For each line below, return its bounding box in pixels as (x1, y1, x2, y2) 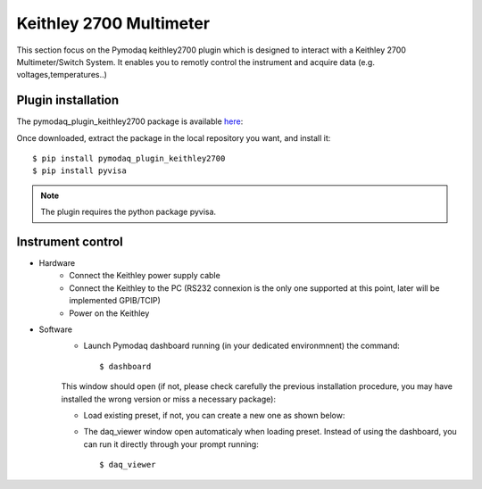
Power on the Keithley (69, 308, 150, 319)
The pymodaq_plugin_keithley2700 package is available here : (16, 116, 244, 127)
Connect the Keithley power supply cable (69, 270, 220, 281)
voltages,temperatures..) (16, 70, 107, 80)
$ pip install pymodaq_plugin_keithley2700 (32, 153, 226, 164)
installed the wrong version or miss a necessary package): (61, 394, 277, 404)
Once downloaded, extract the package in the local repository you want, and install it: (16, 132, 331, 143)
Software (38, 324, 73, 335)
